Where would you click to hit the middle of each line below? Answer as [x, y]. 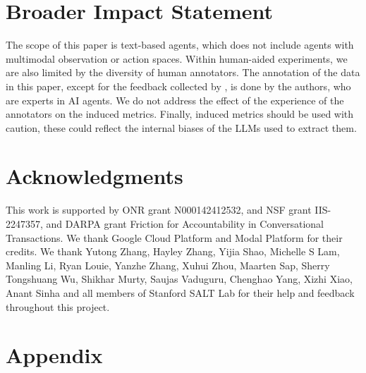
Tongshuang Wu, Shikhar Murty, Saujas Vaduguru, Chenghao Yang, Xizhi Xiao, [179, 279]
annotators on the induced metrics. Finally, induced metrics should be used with [180, 114]
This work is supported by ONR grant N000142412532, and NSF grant [159, 210]
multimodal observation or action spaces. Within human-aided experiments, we [177, 58]
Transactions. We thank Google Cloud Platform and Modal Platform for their [174, 237]
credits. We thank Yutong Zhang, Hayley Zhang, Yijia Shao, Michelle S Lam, [173, 251]
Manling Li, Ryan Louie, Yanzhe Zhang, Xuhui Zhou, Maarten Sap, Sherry [168, 265]
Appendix [54, 355]
